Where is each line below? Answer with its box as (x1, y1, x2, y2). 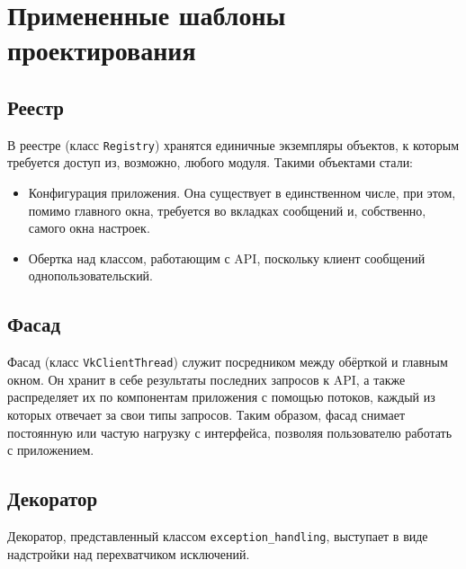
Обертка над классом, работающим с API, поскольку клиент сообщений (28, 248, 426, 267)
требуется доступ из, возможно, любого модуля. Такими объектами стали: (7, 153, 414, 172)
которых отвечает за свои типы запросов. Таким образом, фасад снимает (7, 405, 406, 424)
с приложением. (7, 440, 94, 459)
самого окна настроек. (28, 218, 150, 237)
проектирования (7, 31, 196, 68)
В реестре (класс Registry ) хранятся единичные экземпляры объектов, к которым (7, 135, 460, 154)
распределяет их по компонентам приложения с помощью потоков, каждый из (7, 387, 435, 406)
